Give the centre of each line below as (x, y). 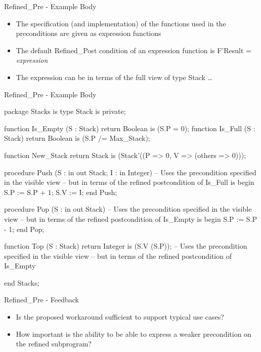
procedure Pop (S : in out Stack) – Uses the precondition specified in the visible (128, 209)
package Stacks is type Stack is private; (65, 111)
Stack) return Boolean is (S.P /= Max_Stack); (77, 138)
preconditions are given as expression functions (89, 33)
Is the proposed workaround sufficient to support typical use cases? (120, 317)
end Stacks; (22, 282)
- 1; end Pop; (24, 229)
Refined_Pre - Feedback (42, 300)
